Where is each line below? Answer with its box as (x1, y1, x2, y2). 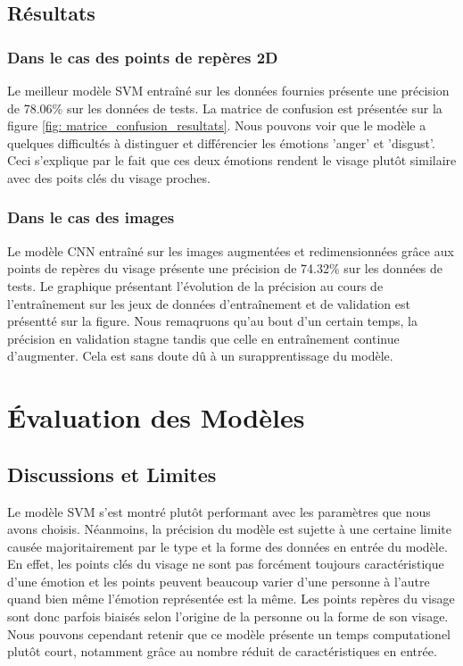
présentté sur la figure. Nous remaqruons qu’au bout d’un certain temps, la (7, 312, 418, 330)
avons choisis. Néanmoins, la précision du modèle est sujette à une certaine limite (7, 520, 451, 538)
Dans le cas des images (7, 206, 175, 229)
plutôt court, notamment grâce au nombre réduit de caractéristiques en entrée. (7, 642, 437, 661)
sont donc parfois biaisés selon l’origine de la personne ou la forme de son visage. (7, 607, 449, 626)
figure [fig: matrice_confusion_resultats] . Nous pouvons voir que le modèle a (7, 116, 426, 135)
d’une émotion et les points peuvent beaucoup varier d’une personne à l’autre (7, 571, 430, 590)
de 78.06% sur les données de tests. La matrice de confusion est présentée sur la (7, 98, 442, 117)
